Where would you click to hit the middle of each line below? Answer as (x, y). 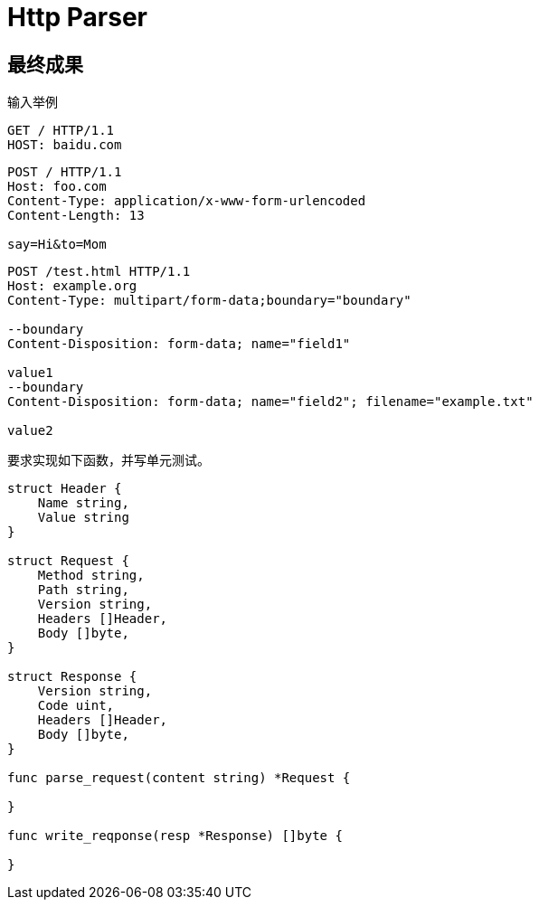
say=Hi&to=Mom (57, 245)
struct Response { (72, 677)
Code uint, (76, 706)
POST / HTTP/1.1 (65, 172)
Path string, (83, 590)
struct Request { (68, 561)
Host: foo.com (57, 187)
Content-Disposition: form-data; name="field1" (179, 344)
